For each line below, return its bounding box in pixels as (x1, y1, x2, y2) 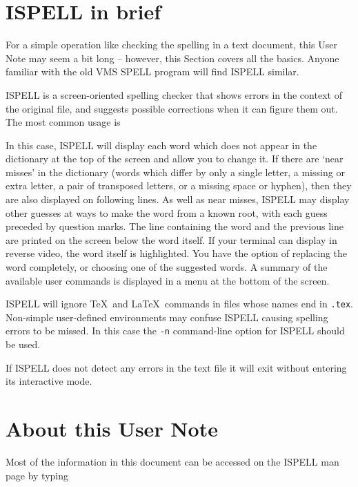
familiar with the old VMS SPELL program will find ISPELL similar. (6, 64, 299, 79)
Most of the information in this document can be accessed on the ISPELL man (6, 455, 339, 469)
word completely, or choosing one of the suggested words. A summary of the (6, 260, 328, 274)
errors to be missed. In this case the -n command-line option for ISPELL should (6, 323, 345, 338)
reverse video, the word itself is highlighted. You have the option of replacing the (6, 246, 348, 260)
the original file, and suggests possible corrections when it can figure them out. (6, 101, 338, 115)
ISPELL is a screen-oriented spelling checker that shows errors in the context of (6, 87, 342, 102)
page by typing (6, 468, 69, 482)
